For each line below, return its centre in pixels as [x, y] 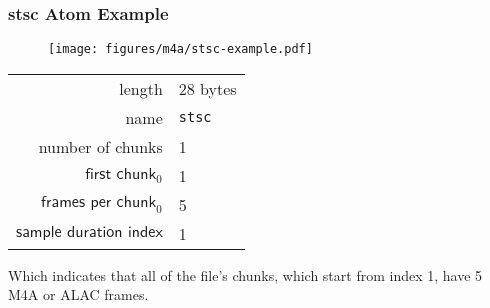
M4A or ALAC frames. [78, 294]
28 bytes [207, 88]
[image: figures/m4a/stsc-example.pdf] [180, 49]
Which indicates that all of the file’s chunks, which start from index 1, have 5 [245, 274]
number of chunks [100, 146]
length [141, 88]
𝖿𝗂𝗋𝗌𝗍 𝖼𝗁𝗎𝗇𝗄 [121, 173]
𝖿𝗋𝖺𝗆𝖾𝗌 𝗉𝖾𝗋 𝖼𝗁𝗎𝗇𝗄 [99, 201]
